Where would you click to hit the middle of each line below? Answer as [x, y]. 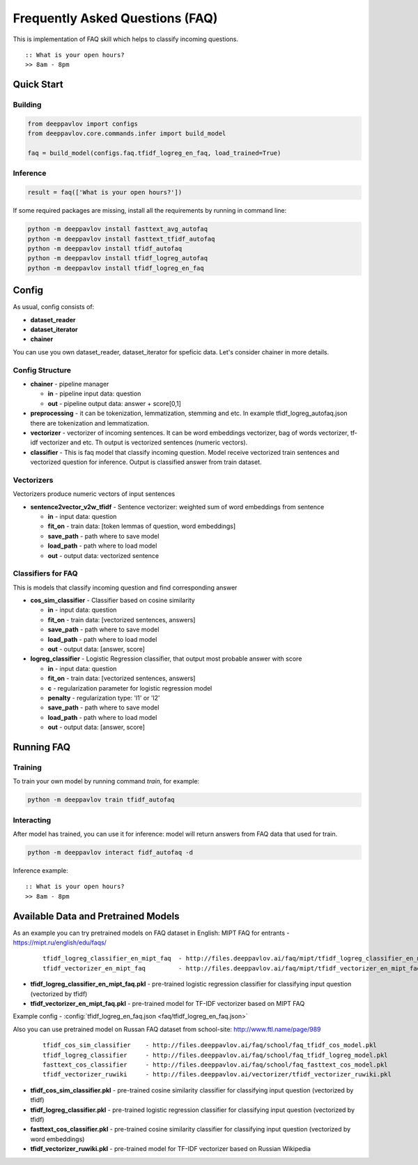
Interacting [32, 820]
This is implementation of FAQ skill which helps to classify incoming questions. [126, 39]
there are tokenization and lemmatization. [90, 423]
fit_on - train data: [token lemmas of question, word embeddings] [142, 526]
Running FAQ [42, 747]
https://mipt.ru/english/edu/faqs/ [60, 942]
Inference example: [41, 871]
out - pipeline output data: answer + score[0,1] [114, 403]
